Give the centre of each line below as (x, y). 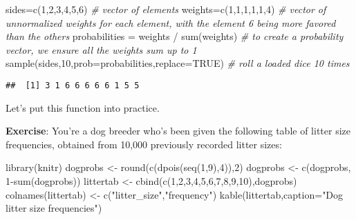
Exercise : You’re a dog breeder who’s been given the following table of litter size (178, 131)
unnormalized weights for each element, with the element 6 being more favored (171, 22)
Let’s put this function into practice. (83, 107)
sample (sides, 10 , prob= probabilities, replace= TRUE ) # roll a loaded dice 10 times (178, 63)
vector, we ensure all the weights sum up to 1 (101, 49)
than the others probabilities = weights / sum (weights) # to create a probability (175, 36)
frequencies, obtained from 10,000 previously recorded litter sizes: (144, 144)
